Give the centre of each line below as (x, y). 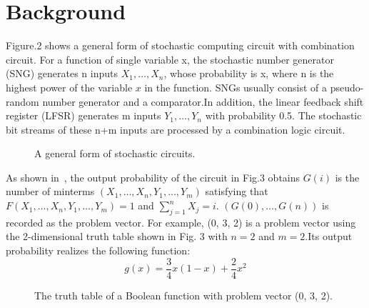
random (22, 101)
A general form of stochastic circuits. (115, 153)
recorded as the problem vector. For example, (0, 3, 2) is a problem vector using (181, 222)
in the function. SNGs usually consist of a (236, 87)
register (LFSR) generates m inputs (84, 115)
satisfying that (237, 191)
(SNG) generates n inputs (62, 73)
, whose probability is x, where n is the (249, 73)
